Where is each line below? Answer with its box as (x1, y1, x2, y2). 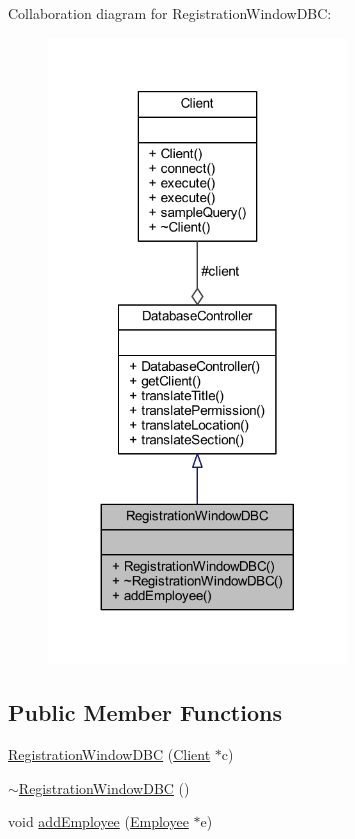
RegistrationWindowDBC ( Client (8, 744, 211, 765)
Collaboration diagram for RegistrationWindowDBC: (8, 3, 332, 23)
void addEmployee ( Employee (8, 811, 189, 832)
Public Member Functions (8, 697, 282, 728)
